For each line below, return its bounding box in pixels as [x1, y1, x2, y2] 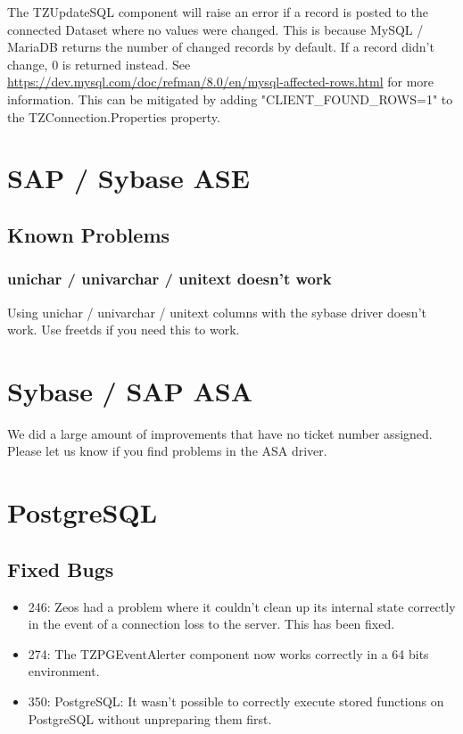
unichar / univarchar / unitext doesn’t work [7, 268, 332, 290]
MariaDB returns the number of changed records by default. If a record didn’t [7, 37, 434, 56]
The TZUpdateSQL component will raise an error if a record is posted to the [7, 3, 428, 21]
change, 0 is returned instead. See [7, 54, 191, 73]
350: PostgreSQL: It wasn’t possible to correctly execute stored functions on [28, 691, 444, 710]
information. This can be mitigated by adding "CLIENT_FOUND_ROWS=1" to [7, 89, 453, 108]
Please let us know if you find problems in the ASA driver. [7, 441, 327, 460]
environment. [28, 662, 100, 680]
